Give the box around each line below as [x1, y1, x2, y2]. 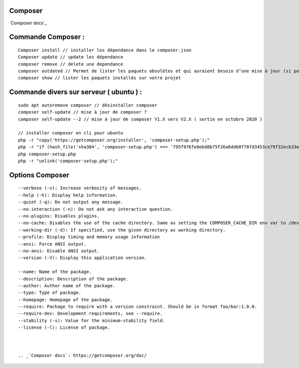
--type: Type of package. [18, 290, 82, 296]
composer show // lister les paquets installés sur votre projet [18, 75, 181, 81]
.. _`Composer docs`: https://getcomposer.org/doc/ [18, 353, 147, 358]
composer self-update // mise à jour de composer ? [18, 110, 147, 115]
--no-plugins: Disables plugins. [18, 213, 100, 219]
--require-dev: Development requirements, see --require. [18, 311, 163, 316]
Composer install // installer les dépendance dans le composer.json [18, 47, 192, 53]
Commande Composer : [9, 33, 85, 41]
